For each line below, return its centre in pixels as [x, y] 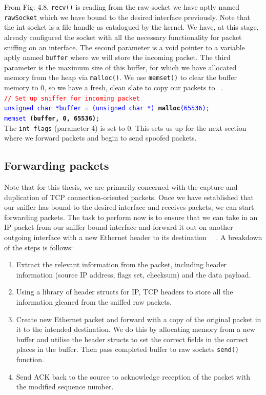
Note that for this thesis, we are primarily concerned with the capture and [121, 187]
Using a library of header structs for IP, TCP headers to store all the [125, 292]
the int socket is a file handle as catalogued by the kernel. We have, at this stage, [131, 27]
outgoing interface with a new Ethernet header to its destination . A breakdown [133, 237]
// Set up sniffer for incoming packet [72, 98]
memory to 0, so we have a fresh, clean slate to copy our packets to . [114, 87]
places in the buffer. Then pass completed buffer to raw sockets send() [128, 349]
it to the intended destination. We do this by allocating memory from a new [136, 329]
